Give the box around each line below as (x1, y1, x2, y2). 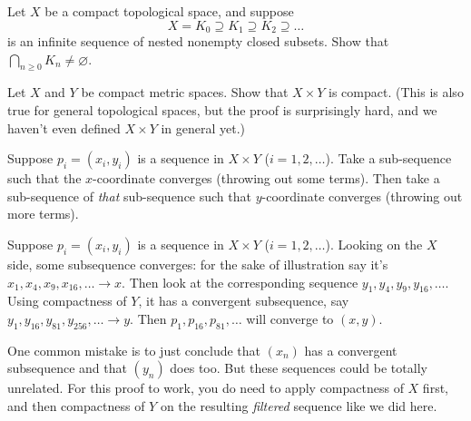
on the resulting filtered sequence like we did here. (160, 396, 437, 415)
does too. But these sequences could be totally (170, 358, 427, 377)
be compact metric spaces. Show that (81, 83, 289, 102)
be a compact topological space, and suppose (44, 2, 294, 20)
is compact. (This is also (329, 83, 464, 102)
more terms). (7, 204, 79, 223)
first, (422, 378, 448, 397)
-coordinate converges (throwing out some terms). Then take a (93, 169, 440, 188)
